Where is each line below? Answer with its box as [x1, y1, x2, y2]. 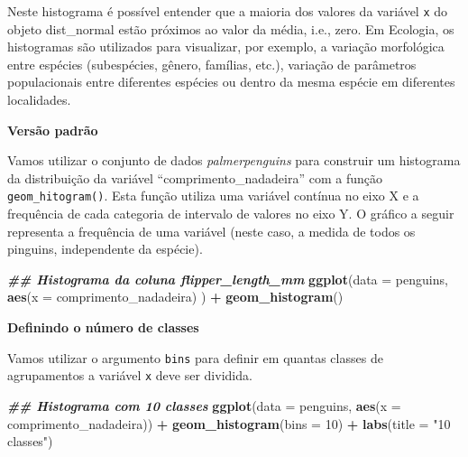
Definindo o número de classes [7, 318, 199, 337]
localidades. [7, 90, 71, 109]
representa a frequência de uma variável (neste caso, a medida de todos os [7, 221, 416, 240]
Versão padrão [7, 120, 98, 139]
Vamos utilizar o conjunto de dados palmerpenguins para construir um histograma [7, 151, 461, 170]
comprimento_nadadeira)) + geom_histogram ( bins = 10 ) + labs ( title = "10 [7, 414, 451, 433]
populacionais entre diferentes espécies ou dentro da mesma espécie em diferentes [7, 72, 455, 91]
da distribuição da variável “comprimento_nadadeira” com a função [7, 168, 382, 187]
